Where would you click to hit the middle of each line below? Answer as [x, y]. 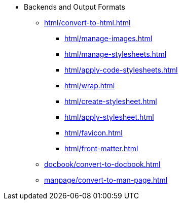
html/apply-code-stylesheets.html [121, 70]
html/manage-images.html [108, 38]
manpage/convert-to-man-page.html [106, 180]
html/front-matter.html [101, 148]
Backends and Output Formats [75, 7]
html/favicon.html [94, 133]
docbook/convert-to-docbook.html [102, 164]
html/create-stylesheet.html [111, 101]
